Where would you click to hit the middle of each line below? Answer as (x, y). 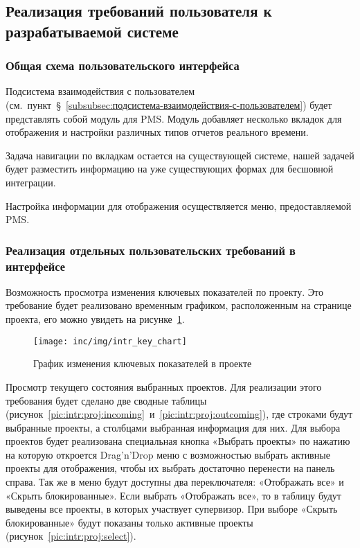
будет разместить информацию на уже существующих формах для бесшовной (170, 169)
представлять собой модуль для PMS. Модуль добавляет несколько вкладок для (174, 118)
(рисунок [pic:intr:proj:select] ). (71, 536)
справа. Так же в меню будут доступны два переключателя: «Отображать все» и (175, 482)
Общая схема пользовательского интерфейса (123, 65)
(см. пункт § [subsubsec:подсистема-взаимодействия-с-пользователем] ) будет (169, 104)
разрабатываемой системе (92, 31)
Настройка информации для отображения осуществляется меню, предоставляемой (179, 205)
